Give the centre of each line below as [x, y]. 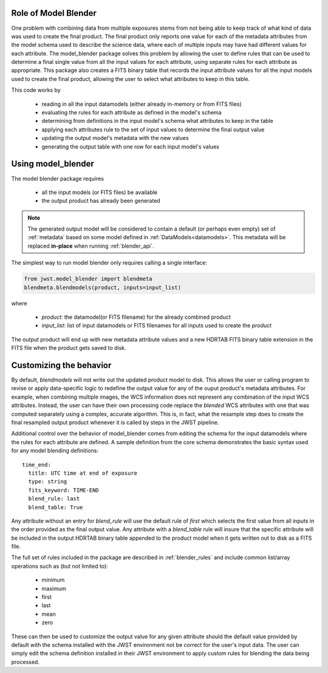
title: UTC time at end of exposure [83, 473]
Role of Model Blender [54, 13]
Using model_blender [53, 164]
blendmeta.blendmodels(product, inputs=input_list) [103, 287]
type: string [48, 482]
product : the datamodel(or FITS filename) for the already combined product [136, 317]
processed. [25, 662]
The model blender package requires [58, 178]
